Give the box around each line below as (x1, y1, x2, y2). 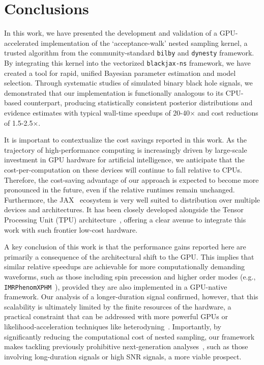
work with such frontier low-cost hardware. (4, 224, 138, 235)
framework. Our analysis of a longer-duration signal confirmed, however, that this (4, 291, 258, 302)
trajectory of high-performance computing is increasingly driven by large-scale (4, 144, 247, 155)
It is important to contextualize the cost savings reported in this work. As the (4, 134, 247, 145)
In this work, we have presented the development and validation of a (4, 27, 218, 38)
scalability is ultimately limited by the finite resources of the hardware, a (4, 301, 231, 312)
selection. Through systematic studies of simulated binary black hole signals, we (4, 77, 253, 88)
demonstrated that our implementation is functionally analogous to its (4, 87, 223, 98)
